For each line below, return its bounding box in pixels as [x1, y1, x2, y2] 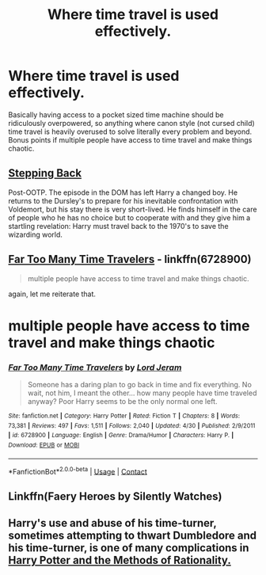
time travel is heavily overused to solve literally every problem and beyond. [8, 127, 253, 136]
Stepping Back [8, 166, 82, 180]
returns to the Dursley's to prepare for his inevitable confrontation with [8, 196, 238, 205]
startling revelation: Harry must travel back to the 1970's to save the [8, 221, 229, 230]
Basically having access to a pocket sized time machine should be [8, 109, 224, 120]
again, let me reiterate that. [8, 289, 97, 299]
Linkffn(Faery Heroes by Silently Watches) [8, 489, 222, 503]
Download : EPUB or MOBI [8, 441, 80, 449]
